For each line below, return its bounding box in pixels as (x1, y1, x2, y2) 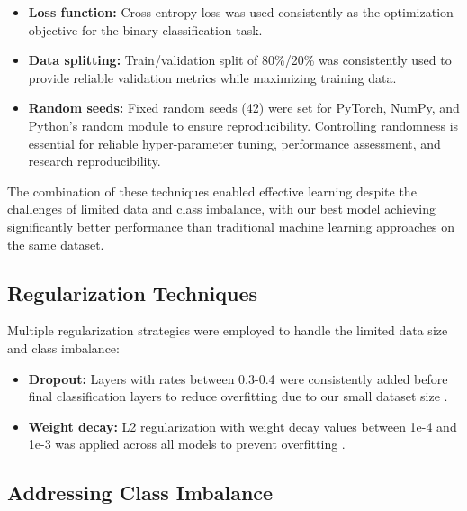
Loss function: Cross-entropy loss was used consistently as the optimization (28, 3, 454, 21)
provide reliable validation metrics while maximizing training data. (28, 68, 397, 87)
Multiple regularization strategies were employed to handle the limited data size (7, 321, 448, 340)
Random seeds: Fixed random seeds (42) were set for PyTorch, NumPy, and (28, 98, 460, 117)
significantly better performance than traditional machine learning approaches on (7, 216, 455, 235)
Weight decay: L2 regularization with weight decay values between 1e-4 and (28, 416, 457, 435)
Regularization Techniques (7, 278, 258, 306)
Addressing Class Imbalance (7, 479, 274, 506)
